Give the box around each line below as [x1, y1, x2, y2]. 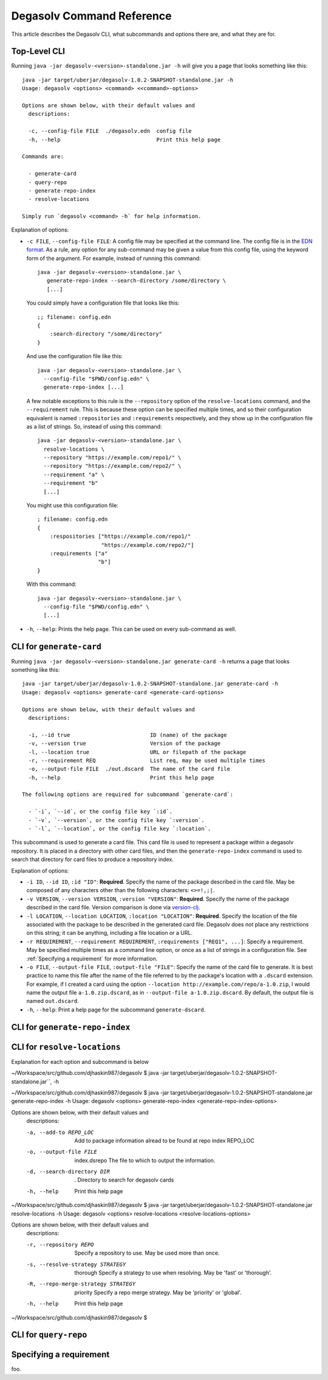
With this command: [26, 580, 77, 588]
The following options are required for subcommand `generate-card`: [22, 791, 234, 798]
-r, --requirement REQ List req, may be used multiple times [28, 757, 265, 764]
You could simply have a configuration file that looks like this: [26, 299, 180, 307]
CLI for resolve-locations [11, 1041, 121, 1052]
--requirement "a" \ [43, 471, 105, 478]
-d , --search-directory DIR [26, 1168, 111, 1175]
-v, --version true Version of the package [28, 740, 221, 747]
